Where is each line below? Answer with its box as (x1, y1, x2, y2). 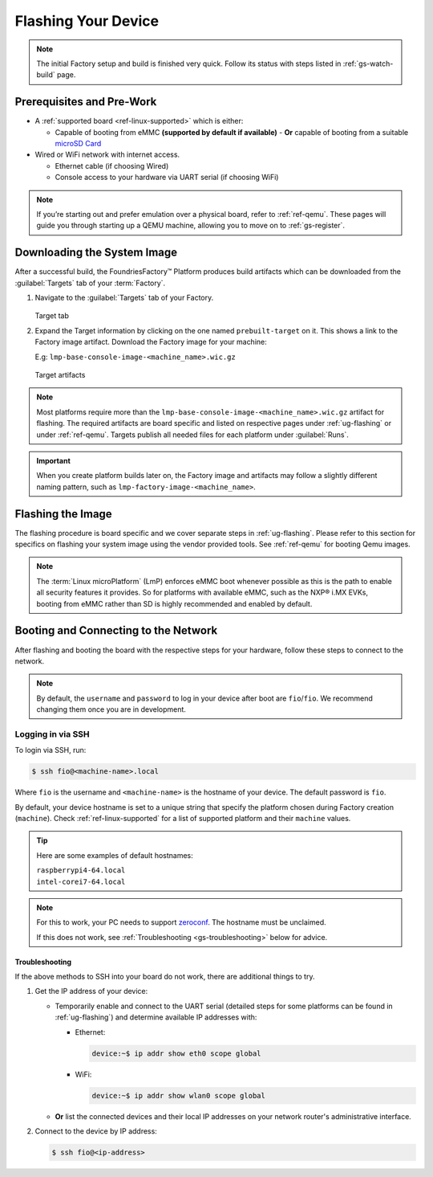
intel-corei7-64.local (36, 877, 126, 886)
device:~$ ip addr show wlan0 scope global (91, 1091, 266, 1100)
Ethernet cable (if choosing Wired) (55, 161, 169, 170)
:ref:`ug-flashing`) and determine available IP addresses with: (55, 1012, 257, 1022)
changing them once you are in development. (36, 705, 186, 714)
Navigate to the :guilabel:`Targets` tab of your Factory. (34, 293, 214, 303)
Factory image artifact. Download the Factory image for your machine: (34, 337, 268, 347)
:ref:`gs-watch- (342, 59, 394, 68)
